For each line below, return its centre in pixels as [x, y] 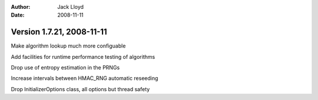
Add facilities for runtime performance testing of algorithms [83, 56]
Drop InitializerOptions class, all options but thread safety [80, 89]
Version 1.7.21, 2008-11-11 [59, 32]
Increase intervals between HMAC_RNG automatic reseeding [85, 78]
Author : [21, 7]
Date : [18, 15]
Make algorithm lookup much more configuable [68, 46]
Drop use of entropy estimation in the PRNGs [65, 68]
